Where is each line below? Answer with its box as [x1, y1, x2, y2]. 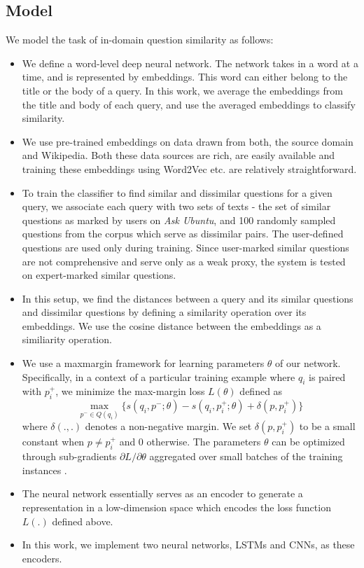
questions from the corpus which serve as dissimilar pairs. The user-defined [22, 226, 344, 241]
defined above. [52, 513, 113, 528]
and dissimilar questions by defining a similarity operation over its [22, 305, 307, 319]
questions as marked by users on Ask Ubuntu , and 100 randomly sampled [22, 212, 336, 227]
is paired [309, 369, 346, 384]
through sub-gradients [22, 449, 117, 464]
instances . [22, 462, 67, 477]
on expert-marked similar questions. [22, 268, 176, 282]
